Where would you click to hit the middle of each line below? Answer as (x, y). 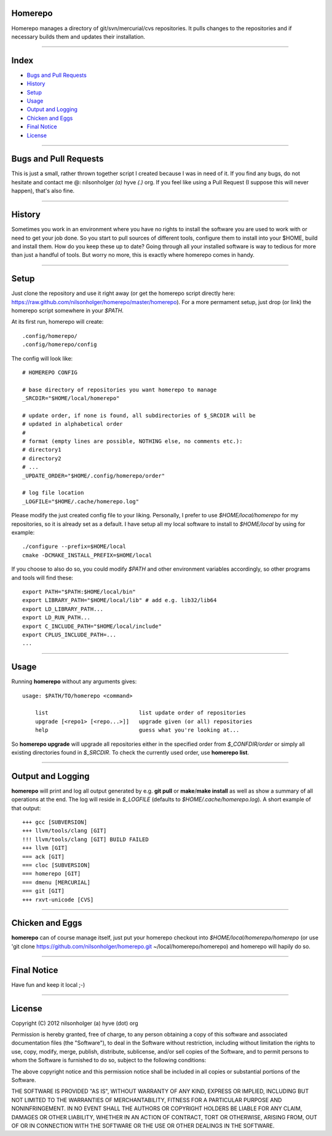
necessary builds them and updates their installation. (78, 36)
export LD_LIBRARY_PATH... (63, 609)
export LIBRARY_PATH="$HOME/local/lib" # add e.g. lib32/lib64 (120, 600)
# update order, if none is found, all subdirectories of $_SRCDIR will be (139, 415)
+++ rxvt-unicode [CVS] (58, 899)
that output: (26, 808)
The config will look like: (42, 358)
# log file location (53, 493)
